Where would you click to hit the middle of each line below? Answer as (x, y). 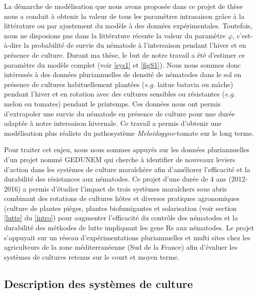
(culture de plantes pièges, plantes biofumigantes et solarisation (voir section (121, 208)
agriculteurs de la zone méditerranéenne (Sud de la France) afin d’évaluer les (121, 247)
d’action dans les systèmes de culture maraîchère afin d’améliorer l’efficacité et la (127, 169)
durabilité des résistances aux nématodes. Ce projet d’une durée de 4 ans (115, 179)
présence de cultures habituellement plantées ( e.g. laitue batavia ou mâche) (119, 84)
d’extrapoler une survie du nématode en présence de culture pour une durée (120, 113)
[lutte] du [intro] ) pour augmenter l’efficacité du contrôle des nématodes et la (121, 218)
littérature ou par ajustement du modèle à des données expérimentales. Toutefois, (128, 26)
